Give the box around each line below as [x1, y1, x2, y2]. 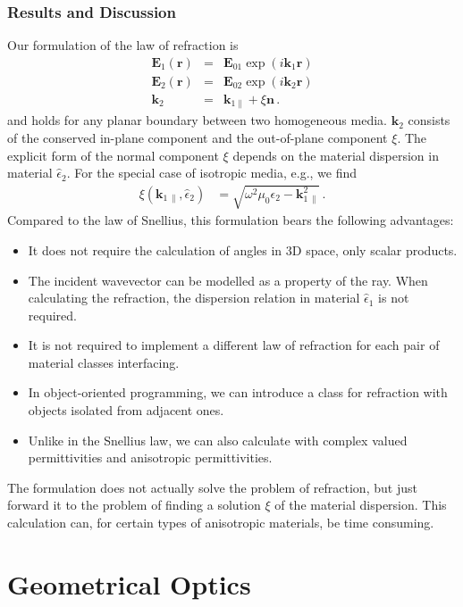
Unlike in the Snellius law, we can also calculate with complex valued [28, 430, 408, 449]
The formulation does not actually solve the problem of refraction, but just [7, 478, 417, 496]
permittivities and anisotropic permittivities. [28, 448, 273, 467]
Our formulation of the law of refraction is [7, 36, 239, 54]
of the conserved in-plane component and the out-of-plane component [7, 128, 388, 146]
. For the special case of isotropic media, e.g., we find [66, 163, 358, 182]
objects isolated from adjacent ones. [28, 401, 224, 420]
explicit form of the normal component [7, 146, 219, 164]
